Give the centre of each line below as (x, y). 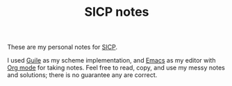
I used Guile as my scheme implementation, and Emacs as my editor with (111, 61)
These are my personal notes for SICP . (63, 47)
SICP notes (117, 12)
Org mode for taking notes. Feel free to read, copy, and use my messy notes (116, 68)
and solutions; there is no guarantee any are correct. (82, 75)
